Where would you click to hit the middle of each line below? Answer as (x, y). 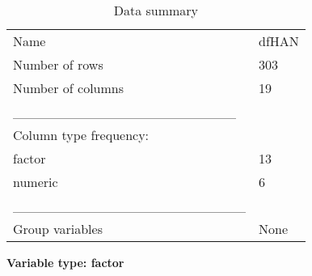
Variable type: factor (65, 262)
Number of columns (69, 88)
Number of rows (58, 64)
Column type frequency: (81, 135)
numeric (36, 182)
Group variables (58, 229)
